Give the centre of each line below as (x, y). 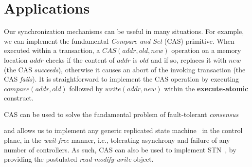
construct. (19, 98)
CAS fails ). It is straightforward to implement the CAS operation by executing (122, 79)
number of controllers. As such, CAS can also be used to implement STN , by (120, 149)
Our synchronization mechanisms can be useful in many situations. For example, (124, 31)
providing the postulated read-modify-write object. (79, 159)
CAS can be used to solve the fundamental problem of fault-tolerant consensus (121, 114)
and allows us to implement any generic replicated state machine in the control (123, 130)
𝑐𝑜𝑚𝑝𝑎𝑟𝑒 (17, 89)
